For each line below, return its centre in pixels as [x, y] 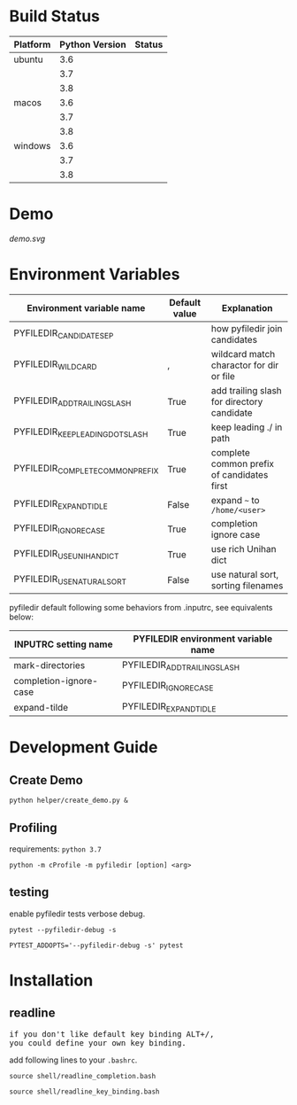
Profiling [33, 827]
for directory [237, 401]
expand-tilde [41, 707]
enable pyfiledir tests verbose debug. [77, 914]
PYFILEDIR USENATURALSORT [70, 580]
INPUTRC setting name [64, 644]
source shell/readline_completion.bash [83, 1076]
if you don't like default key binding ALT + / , [112, 1034]
